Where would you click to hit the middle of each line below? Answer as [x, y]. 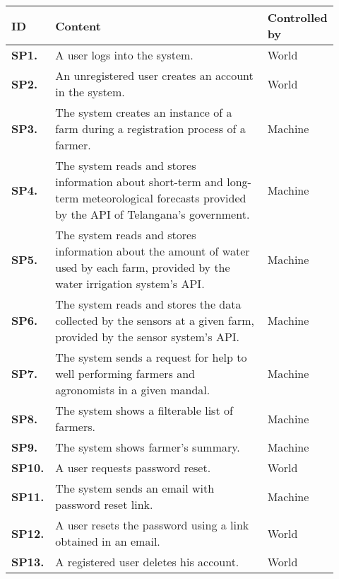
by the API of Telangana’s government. [153, 214]
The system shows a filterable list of [144, 410]
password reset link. [104, 504]
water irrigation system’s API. [130, 283]
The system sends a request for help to [151, 357]
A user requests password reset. [133, 468]
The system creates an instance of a [144, 112]
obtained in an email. [108, 541]
